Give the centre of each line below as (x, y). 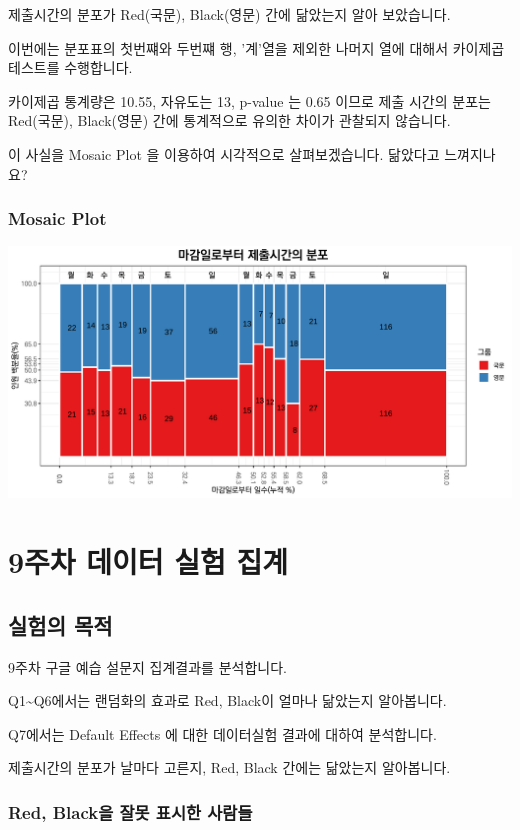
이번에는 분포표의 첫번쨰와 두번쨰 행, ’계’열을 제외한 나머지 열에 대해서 (228, 47)
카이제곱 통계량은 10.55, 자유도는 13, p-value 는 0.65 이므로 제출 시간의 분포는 (249, 100)
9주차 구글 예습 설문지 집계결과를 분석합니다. (147, 666)
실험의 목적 (60, 624)
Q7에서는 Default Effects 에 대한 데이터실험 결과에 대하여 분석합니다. (222, 733)
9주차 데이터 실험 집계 (148, 561)
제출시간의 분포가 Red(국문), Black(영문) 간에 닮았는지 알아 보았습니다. (229, 14)
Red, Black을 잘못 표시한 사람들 (130, 811)
